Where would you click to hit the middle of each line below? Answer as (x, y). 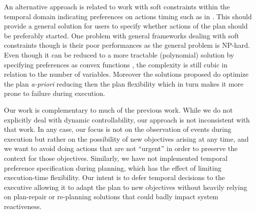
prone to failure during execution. (55, 93)
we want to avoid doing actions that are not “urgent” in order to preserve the (121, 148)
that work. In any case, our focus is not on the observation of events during (118, 129)
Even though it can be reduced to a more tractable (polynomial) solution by (119, 54)
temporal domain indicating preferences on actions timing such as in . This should (128, 16)
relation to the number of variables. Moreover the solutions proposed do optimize (126, 74)
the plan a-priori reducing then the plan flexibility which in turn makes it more (124, 83)
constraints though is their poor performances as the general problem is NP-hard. (127, 45)
